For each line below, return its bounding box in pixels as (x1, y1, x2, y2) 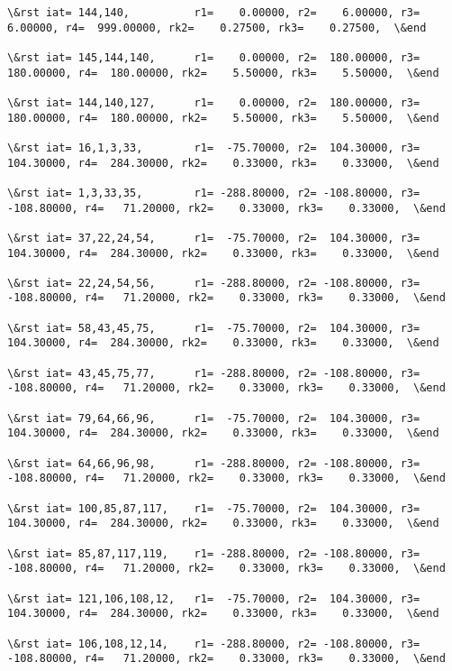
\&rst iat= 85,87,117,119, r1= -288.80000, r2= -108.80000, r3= (7, 547, 420, 560)
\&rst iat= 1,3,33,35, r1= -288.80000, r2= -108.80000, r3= (7, 186, 420, 199)
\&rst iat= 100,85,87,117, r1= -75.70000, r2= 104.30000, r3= (7, 501, 420, 515)
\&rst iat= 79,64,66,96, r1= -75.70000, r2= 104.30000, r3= (7, 411, 420, 425)
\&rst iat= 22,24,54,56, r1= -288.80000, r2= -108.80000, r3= (7, 276, 420, 290)
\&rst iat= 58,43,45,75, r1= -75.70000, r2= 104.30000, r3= (7, 321, 420, 335)
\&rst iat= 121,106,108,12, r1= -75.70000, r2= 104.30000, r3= (7, 592, 420, 605)
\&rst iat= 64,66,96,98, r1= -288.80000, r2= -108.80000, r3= (7, 456, 420, 470)
